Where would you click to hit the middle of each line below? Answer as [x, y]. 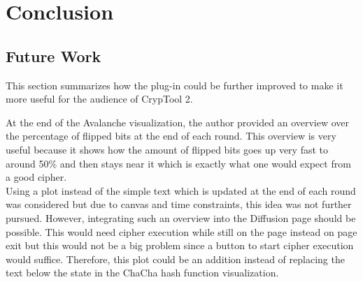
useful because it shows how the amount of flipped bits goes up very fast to [167, 149]
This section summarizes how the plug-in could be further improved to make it [175, 85]
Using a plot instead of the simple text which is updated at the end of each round [181, 190]
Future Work [54, 55]
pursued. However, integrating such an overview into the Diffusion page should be [181, 217]
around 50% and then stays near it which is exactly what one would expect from [178, 163]
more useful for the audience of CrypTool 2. [99, 99]
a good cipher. [36, 177]
